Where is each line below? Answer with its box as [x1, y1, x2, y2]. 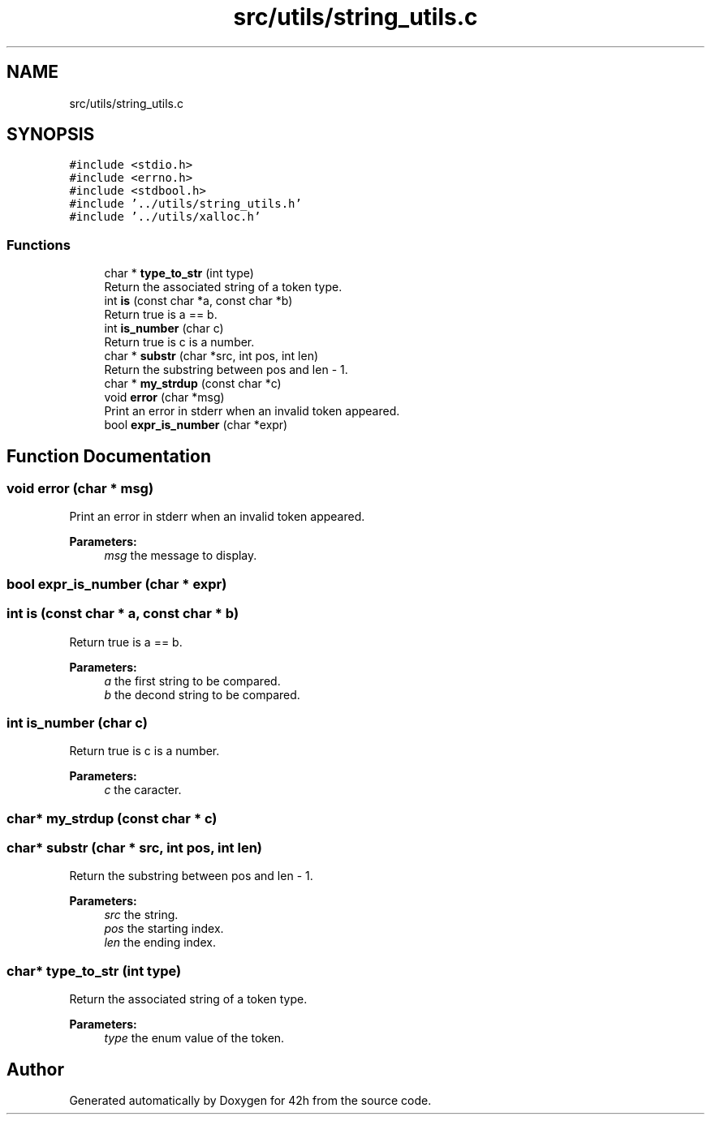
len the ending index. [104, 935, 216, 950]
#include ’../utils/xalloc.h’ [69, 210, 261, 224]
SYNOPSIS [6, 124, 95, 145]
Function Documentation [6, 445, 211, 466]
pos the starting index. [104, 921, 224, 936]
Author [6, 1059, 64, 1080]
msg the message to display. [104, 548, 257, 563]
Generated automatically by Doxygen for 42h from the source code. [69, 1093, 432, 1107]
